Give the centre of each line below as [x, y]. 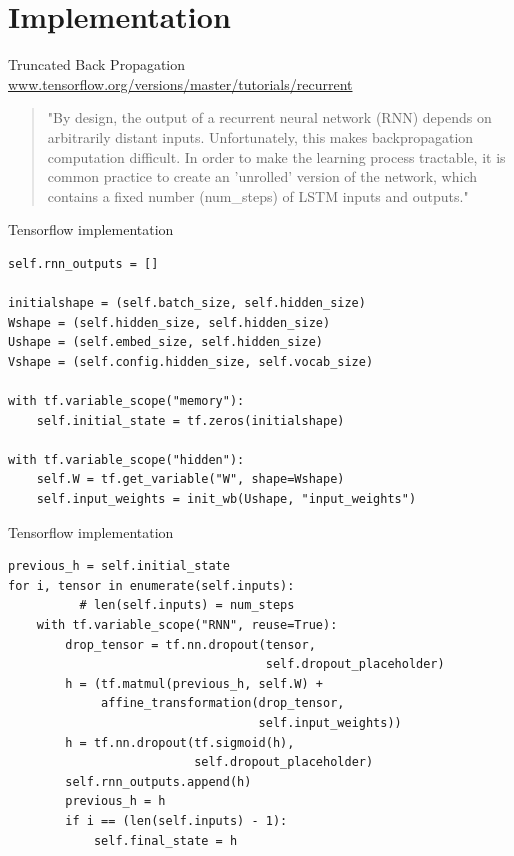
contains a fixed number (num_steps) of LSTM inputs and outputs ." [258, 195]
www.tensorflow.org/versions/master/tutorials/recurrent [180, 83]
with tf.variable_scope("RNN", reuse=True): [187, 624]
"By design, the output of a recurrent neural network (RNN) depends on [269, 117]
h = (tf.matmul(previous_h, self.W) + [194, 683]
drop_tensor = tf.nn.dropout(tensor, [190, 644]
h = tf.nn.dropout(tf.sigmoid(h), [180, 742]
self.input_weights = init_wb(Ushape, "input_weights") [226, 499]
